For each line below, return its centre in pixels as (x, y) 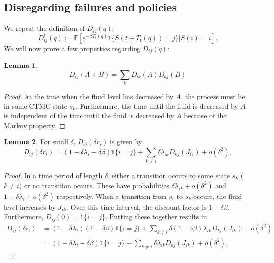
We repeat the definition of (44, 28)
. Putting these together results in (156, 216)
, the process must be (213, 96)
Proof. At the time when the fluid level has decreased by (89, 96)
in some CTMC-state (36, 106)
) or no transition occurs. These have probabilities (94, 185)
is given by (126, 142)
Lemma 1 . (21, 65)
